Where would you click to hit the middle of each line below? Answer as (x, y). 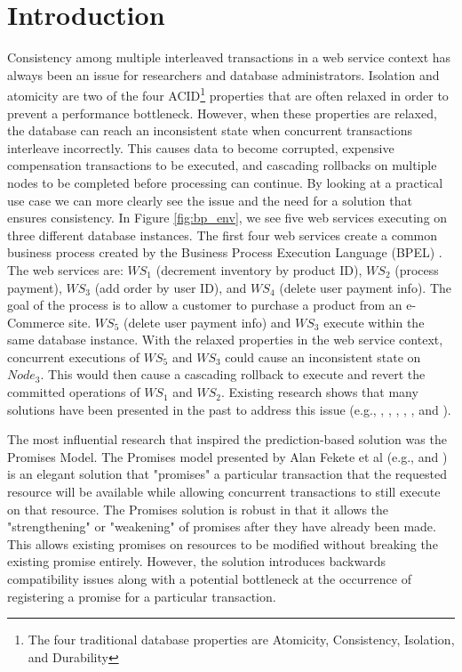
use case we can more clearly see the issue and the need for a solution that (210, 200)
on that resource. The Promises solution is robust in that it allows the (198, 509)
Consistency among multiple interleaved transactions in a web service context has (229, 57)
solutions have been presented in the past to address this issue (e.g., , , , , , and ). (229, 409)
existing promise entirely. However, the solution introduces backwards (197, 561)
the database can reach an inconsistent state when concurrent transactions (210, 130)
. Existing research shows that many (320, 392)
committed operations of (74, 392)
